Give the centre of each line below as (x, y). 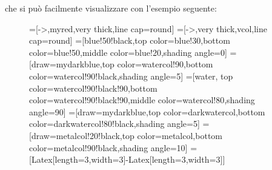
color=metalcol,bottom (180, 135)
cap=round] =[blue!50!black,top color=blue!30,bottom (130, 40)
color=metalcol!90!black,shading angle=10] (108, 147)
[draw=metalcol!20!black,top (82, 135)
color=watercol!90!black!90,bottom (93, 88)
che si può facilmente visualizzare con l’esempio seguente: (111, 8)
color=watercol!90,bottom (165, 64)
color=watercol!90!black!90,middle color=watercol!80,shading (142, 100)
